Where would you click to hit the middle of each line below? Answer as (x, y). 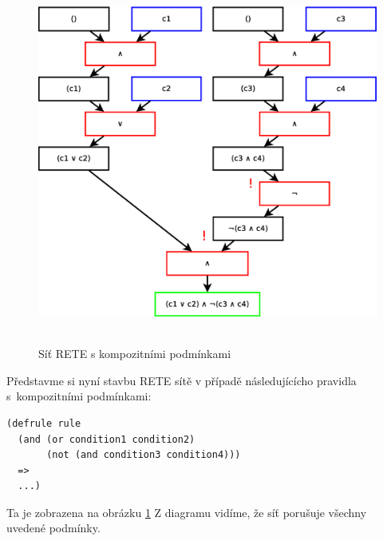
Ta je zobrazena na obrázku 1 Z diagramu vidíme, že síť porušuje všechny (187, 512)
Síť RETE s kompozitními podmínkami (135, 354)
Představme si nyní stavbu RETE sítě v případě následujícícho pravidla (182, 380)
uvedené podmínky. (53, 528)
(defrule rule (44, 423)
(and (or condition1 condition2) (107, 439)
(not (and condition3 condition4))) (144, 455)
